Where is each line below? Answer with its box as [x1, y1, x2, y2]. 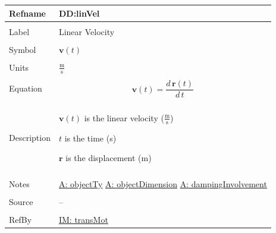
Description [9, 131, 51, 144]
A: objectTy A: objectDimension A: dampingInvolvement [58, 178, 267, 190]
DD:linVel [58, 7, 100, 19]
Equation [9, 82, 42, 95]
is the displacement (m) [65, 152, 152, 164]
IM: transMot [58, 213, 108, 226]
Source [9, 196, 33, 208]
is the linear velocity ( [84, 111, 164, 124]
